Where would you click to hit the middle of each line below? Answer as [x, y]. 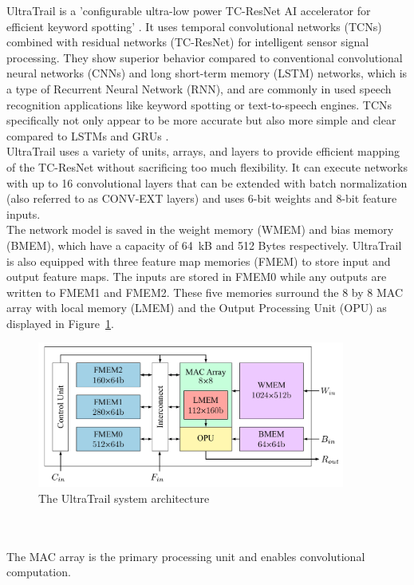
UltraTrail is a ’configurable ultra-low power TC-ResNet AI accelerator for [189, 10]
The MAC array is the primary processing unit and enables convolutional [186, 556]
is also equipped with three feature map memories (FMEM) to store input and [199, 261]
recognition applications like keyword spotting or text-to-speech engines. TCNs [199, 104]
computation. [39, 572]
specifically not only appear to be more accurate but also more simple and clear [201, 120]
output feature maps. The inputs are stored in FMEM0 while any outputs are [197, 277]
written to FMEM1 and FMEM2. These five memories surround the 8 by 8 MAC [205, 292]
